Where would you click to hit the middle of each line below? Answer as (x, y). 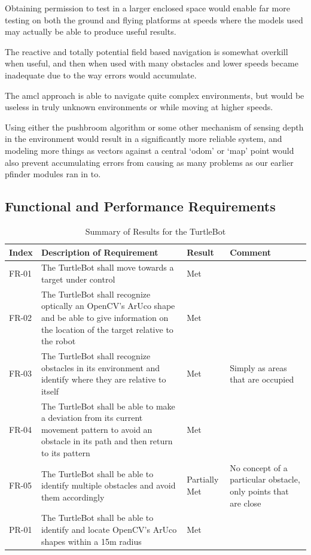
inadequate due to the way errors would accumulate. (101, 75)
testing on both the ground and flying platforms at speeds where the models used (154, 19)
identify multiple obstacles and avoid (108, 485)
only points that (259, 491)
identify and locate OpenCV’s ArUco (109, 530)
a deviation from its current (92, 418)
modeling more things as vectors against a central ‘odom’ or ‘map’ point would (150, 150)
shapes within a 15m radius (91, 541)
